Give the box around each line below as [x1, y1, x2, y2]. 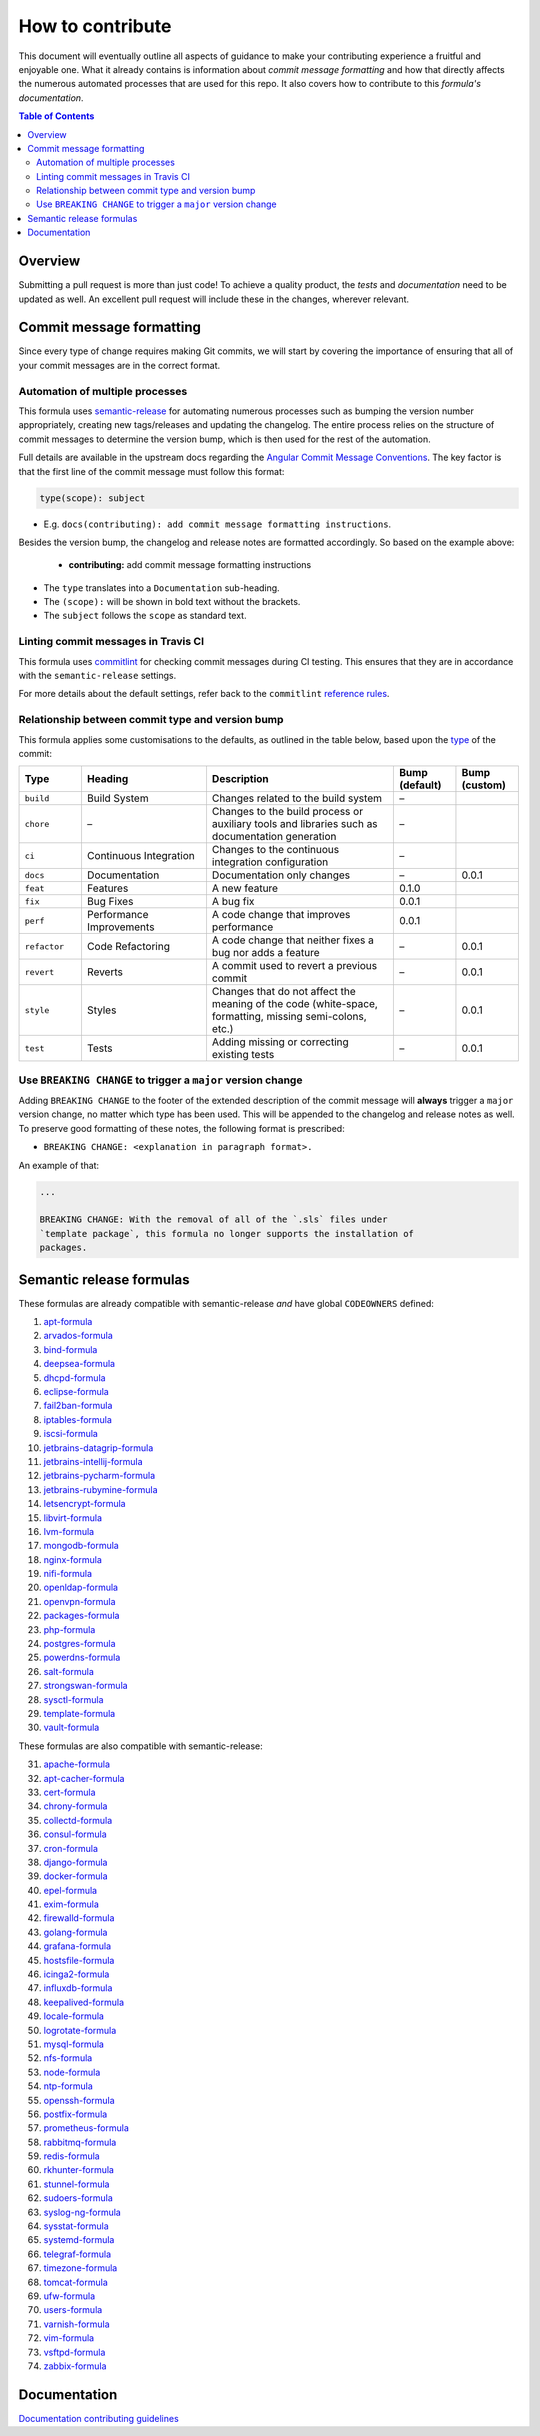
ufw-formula [43, 2290, 96, 2302]
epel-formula [43, 1884, 98, 1896]
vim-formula [43, 2332, 95, 2344]
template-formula [43, 1707, 116, 1719]
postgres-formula [43, 1638, 116, 1650]
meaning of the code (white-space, [211, 997, 379, 1011]
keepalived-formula [43, 1996, 125, 2008]
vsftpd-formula [43, 2346, 106, 2358]
